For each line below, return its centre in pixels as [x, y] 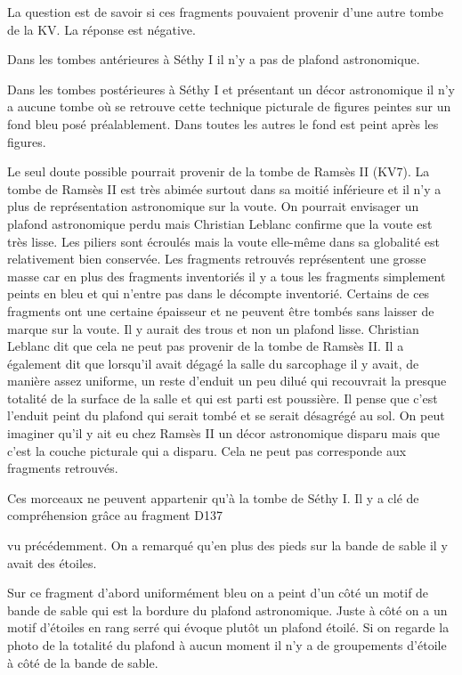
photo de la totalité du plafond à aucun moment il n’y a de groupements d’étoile [227, 645]
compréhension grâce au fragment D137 [115, 515]
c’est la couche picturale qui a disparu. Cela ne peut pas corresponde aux [207, 450]
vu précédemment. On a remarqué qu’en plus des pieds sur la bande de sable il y [227, 545]
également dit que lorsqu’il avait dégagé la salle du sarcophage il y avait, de [213, 363]
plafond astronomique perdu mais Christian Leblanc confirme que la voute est [220, 223]
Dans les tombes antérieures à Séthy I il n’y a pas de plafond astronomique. [214, 59]
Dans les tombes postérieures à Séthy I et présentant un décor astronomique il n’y [231, 89]
